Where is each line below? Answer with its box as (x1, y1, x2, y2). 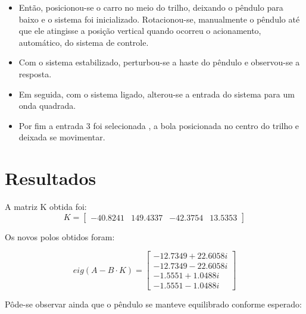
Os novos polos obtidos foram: (5, 230, 115, 243)
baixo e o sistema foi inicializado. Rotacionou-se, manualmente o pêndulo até (18, 12, 300, 25)
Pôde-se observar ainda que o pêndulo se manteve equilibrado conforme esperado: (5, 298, 302, 310)
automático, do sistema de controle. (18, 36, 149, 48)
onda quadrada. (18, 99, 76, 112)
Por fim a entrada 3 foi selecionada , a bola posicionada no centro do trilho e (18, 119, 299, 131)
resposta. (18, 67, 52, 80)
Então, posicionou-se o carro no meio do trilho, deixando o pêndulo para (18, 1, 283, 13)
